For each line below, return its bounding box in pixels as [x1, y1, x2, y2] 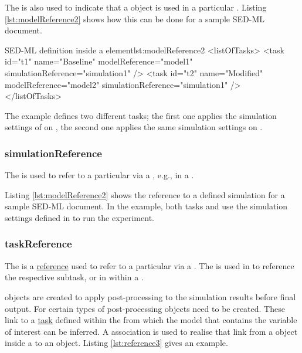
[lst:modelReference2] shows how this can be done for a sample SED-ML [5, 12, 264, 25]
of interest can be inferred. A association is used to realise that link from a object [5, 325, 298, 337]
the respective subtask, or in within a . [5, 271, 144, 283]
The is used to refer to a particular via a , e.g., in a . [5, 169, 194, 181]
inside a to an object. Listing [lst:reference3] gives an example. [5, 337, 228, 349]
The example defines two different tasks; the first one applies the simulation [5, 109, 277, 121]
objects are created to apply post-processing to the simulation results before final [5, 290, 296, 303]
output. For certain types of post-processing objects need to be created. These [5, 302, 285, 314]
